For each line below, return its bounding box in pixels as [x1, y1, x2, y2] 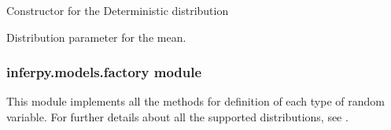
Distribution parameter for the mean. [6, 28, 186, 45]
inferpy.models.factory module [6, 62, 202, 82]
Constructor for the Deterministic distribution [6, 2, 229, 18]
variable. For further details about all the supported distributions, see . [6, 109, 349, 124]
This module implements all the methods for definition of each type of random [6, 93, 385, 110]
